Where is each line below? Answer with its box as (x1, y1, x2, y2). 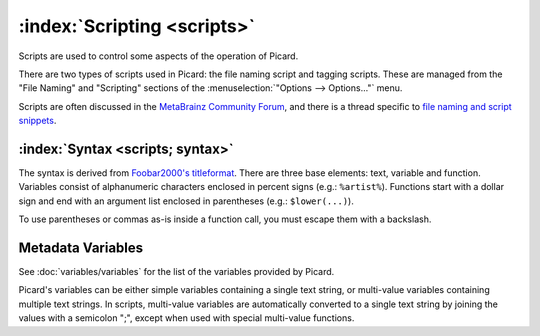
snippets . (18, 115, 57, 127)
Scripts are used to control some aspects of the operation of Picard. (18, 50, 299, 62)
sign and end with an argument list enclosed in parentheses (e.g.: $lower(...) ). (18, 195, 354, 207)
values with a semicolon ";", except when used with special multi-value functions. (18, 312, 355, 324)
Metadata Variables (18, 240, 144, 256)
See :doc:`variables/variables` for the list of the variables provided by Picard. (18, 266, 335, 278)
